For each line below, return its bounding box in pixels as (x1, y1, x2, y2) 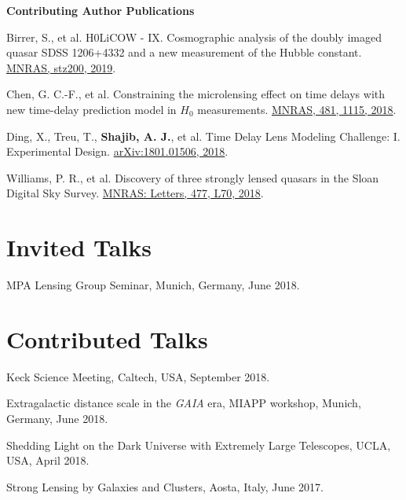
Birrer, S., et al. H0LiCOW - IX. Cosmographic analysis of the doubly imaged (6, 28, 382, 45)
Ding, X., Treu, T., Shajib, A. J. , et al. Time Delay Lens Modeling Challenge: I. (6, 127, 401, 144)
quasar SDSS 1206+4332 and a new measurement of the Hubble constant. (6, 44, 362, 61)
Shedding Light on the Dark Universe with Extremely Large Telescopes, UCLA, (6, 436, 391, 453)
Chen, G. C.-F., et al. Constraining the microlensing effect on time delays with (6, 86, 386, 102)
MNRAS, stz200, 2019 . (6, 59, 116, 75)
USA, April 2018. (6, 452, 90, 469)
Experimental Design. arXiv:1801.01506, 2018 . (6, 143, 229, 160)
